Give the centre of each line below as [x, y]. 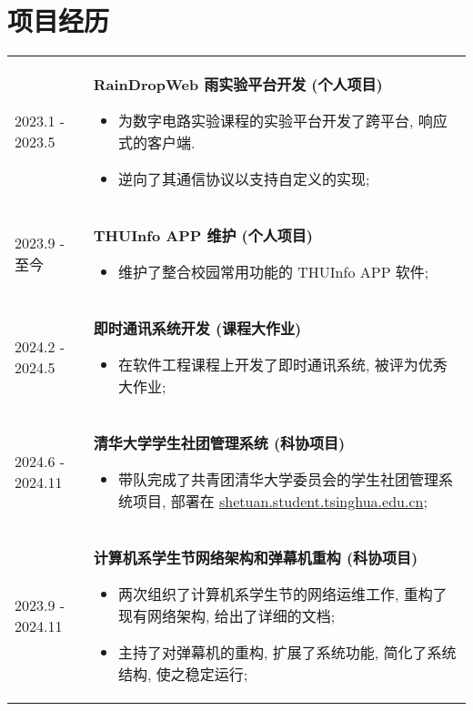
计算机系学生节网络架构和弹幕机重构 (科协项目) [256, 558]
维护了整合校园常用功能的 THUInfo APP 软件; [273, 272]
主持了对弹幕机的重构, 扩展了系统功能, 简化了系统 [287, 653]
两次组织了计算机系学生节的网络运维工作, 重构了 [282, 594]
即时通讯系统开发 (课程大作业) [197, 329]
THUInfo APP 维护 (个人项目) [203, 236]
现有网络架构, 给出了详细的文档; [226, 616]
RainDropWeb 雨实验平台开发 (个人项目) [238, 85]
